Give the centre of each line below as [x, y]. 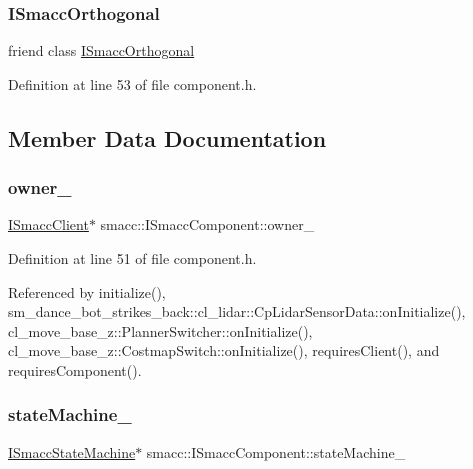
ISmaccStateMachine [72, 451]
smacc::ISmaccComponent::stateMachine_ [276, 451]
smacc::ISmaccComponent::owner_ [207, 224]
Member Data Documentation [167, 137]
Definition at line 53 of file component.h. [132, 83]
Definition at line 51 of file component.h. [132, 258]
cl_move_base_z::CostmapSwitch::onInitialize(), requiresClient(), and [224, 350]
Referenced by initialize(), [87, 291]
